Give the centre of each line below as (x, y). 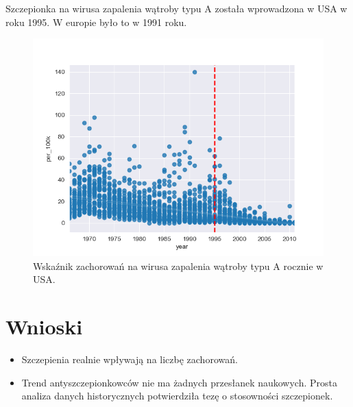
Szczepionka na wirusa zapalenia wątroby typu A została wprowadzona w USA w (176, 8)
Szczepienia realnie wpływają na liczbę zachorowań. (130, 359)
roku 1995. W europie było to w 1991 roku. (96, 22)
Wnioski (44, 326)
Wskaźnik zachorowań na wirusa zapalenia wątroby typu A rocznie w (178, 266)
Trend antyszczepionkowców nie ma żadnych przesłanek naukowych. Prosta (180, 382)
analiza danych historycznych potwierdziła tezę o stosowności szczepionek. (177, 396)
